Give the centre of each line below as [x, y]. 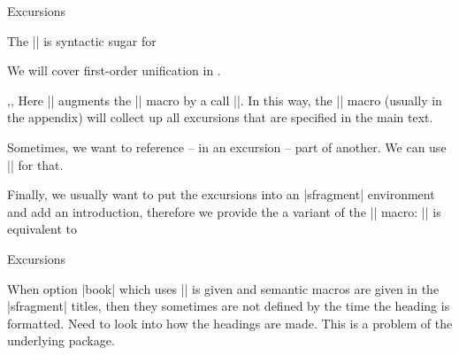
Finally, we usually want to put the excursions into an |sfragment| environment [221, 194]
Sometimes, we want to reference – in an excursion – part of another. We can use [227, 147]
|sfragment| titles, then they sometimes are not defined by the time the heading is [229, 306]
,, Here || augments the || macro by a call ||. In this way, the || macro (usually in [225, 100]
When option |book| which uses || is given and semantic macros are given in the [223, 288]
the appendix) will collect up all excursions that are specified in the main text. [220, 117]
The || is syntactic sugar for [82, 40]
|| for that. [35, 164]
